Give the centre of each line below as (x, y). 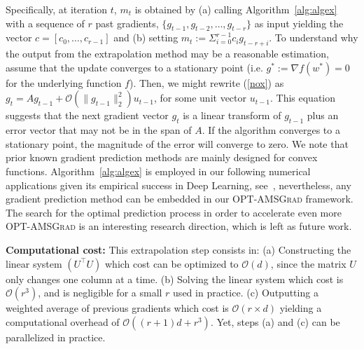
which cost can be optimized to (172, 263)
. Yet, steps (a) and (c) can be (275, 321)
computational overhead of (63, 321)
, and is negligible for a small (100, 293)
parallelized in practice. (56, 337)
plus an (323, 115)
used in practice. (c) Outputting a (246, 293)
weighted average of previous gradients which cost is (117, 308)
